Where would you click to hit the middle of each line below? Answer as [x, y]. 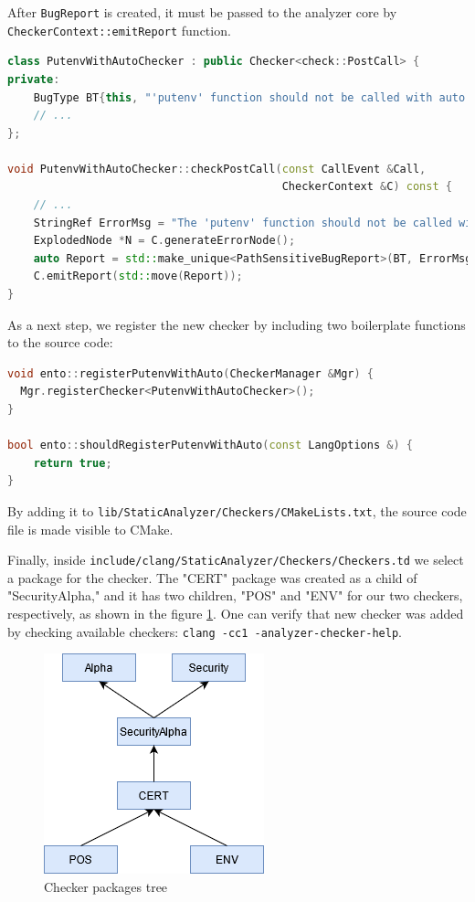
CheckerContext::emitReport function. [119, 30]
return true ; [73, 463]
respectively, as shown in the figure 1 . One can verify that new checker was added [236, 614]
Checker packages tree [106, 886]
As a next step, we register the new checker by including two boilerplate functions [237, 324]
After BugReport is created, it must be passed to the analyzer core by [202, 12]
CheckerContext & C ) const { [367, 187]
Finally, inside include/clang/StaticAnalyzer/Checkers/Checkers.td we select [236, 560]
